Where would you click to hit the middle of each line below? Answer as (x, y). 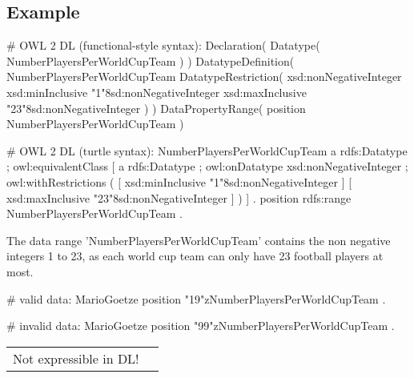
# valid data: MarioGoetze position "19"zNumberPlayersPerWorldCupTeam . (196, 298)
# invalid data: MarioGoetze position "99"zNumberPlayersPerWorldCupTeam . (201, 326)
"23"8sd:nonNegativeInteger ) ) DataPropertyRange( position (156, 108)
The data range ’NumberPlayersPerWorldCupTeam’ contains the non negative (199, 240)
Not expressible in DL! (76, 358)
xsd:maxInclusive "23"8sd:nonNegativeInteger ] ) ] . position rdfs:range (179, 197)
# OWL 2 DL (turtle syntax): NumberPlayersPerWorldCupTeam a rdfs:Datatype (207, 150)
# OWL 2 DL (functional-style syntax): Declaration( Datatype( (163, 45)
